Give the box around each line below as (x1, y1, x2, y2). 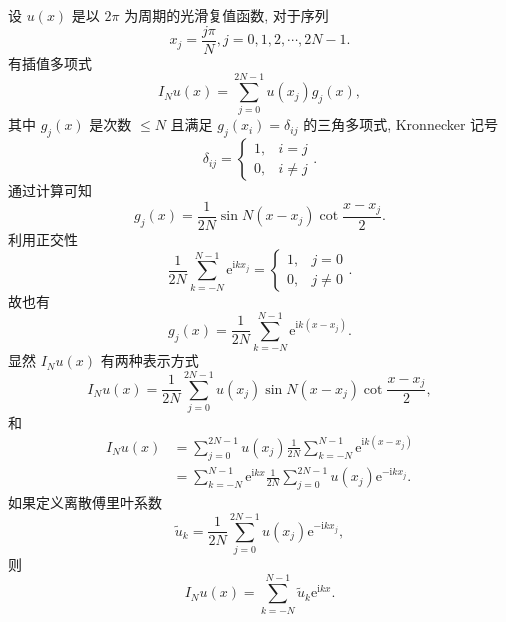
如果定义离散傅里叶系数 (8, 492, 162, 513)
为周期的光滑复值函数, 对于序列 (124, 5, 329, 25)
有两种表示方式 (100, 350, 199, 371)
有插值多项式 (8, 52, 92, 73)
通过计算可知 (8, 180, 92, 201)
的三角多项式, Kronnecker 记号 (303, 114, 499, 135)
